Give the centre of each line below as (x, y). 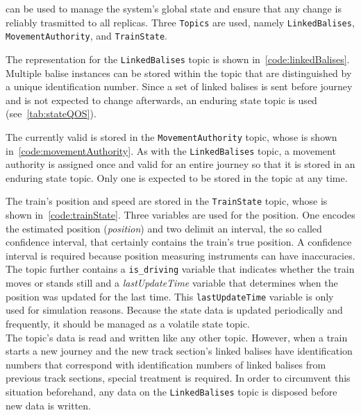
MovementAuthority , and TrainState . (86, 36)
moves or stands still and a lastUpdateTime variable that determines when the (172, 283)
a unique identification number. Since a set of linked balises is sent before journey (179, 86)
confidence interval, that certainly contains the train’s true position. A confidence (179, 242)
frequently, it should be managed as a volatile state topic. (128, 323)
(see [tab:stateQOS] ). (51, 113)
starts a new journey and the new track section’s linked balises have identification (179, 351)
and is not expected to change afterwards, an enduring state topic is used (161, 100)
